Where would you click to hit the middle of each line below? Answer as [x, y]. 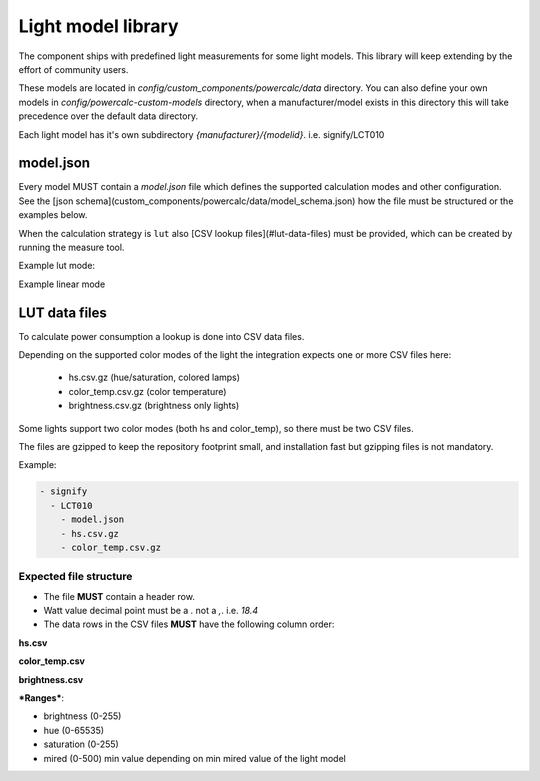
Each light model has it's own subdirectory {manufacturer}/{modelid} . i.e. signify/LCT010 [201, 134]
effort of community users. [73, 69]
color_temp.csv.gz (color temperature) [147, 391]
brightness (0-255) [82, 716]
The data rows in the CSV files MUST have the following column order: [189, 624]
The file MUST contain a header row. [119, 596]
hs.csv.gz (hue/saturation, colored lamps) [154, 377]
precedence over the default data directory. [108, 116]
